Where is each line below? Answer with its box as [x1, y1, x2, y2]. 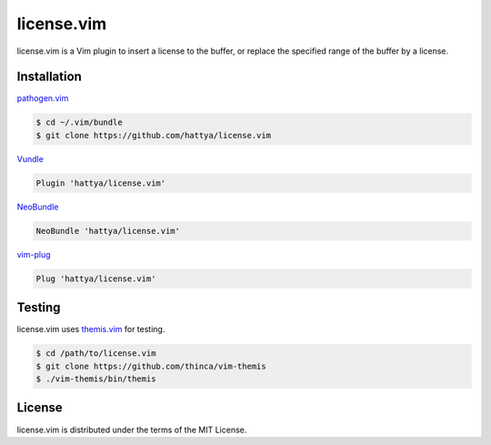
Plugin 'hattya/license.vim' [35, 177, 166, 188]
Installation [16, 69, 82, 85]
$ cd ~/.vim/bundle [35, 117, 123, 127]
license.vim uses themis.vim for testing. [16, 324, 165, 335]
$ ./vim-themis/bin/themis [35, 374, 156, 384]
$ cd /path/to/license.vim [35, 349, 156, 359]
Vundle [16, 153, 45, 164]
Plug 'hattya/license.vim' [35, 273, 156, 284]
